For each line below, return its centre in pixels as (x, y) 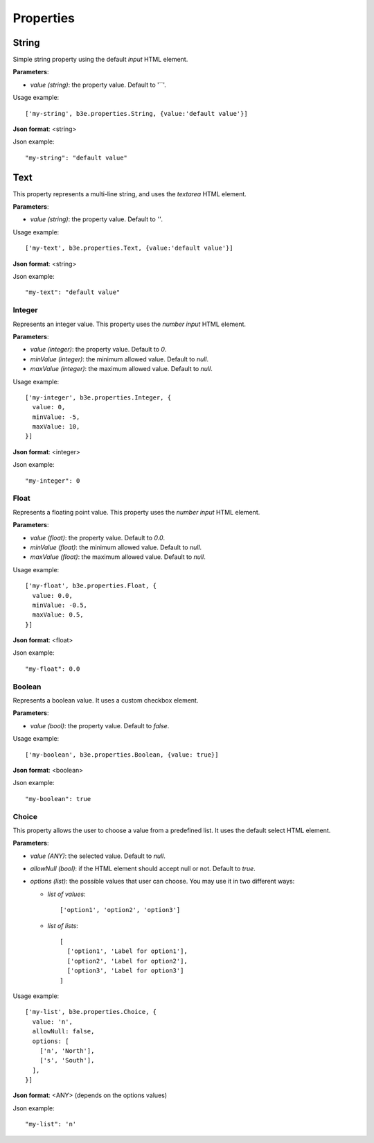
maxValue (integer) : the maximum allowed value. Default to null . (121, 369)
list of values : (66, 894)
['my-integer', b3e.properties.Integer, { (98, 397)
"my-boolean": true (58, 799)
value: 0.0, (52, 595)
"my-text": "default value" (73, 292)
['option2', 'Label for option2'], (127, 961)
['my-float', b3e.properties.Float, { (91, 586)
